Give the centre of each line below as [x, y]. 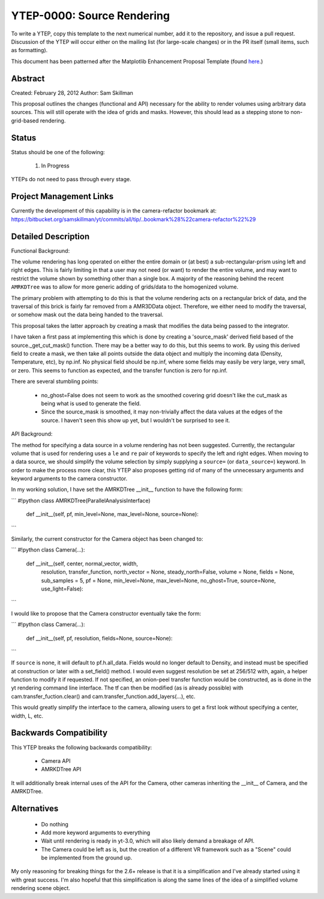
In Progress [55, 166]
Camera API [56, 761]
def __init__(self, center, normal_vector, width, [82, 564]
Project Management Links [62, 197]
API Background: [32, 434]
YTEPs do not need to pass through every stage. [71, 179]
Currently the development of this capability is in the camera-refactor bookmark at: [114, 211]
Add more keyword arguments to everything [96, 832]
